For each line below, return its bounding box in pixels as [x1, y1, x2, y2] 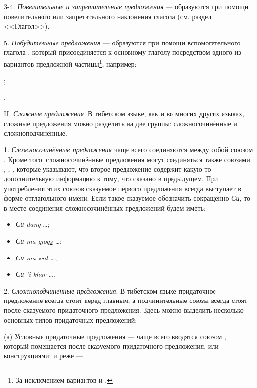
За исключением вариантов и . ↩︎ [15, 374, 113, 385]
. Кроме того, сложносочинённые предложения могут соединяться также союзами [4, 154, 250, 164]
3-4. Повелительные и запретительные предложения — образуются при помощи [4, 1, 249, 11]
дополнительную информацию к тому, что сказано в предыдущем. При [4, 173, 218, 183]
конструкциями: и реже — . [4, 350, 87, 361]
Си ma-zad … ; [15, 252, 57, 262]
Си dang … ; [15, 219, 50, 229]
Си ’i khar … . [15, 269, 55, 279]
